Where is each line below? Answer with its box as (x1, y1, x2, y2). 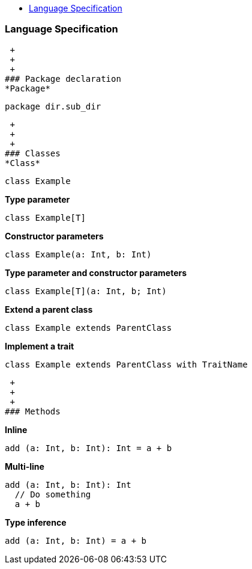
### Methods (5, 406, 61, 416)
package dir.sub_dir (5, 101, 101, 111)
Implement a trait (5, 340, 74, 351)
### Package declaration (5, 73, 121, 84)
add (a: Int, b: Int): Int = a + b (5, 443, 172, 453)
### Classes (5, 148, 61, 158)
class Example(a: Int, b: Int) (5, 249, 152, 259)
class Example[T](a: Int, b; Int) (5, 286, 167, 296)
